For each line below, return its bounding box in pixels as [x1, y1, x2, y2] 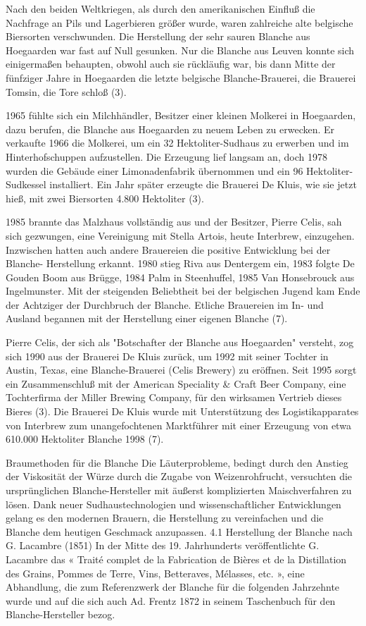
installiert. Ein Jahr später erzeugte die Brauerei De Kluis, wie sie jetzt [49, 177, 357, 192]
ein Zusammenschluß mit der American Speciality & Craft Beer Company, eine [6, 376, 346, 391]
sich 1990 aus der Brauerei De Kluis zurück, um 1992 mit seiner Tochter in [6, 348, 329, 363]
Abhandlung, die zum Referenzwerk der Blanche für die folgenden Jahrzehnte [6, 579, 340, 594]
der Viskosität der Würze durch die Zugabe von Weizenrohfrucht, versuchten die [6, 469, 353, 484]
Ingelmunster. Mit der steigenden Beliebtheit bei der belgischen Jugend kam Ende [6, 283, 360, 298]
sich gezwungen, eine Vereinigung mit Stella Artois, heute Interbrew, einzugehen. [6, 228, 355, 243]
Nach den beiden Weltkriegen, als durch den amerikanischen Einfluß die [6, 1, 315, 16]
